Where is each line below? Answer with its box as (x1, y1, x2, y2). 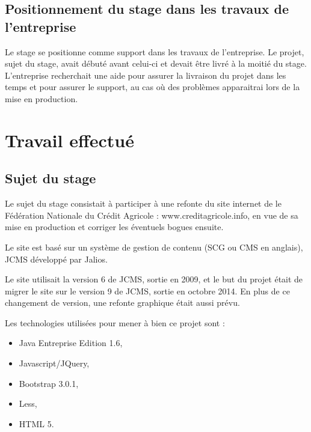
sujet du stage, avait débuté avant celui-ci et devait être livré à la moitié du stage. (5, 57, 307, 70)
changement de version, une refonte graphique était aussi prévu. (5, 296, 240, 309)
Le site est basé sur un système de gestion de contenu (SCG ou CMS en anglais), (5, 240, 303, 253)
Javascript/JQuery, (19, 357, 90, 370)
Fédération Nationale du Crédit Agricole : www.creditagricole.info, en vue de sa (5, 208, 298, 221)
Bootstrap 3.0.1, (19, 377, 79, 389)
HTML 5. (19, 417, 54, 430)
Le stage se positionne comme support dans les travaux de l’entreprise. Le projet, (5, 45, 304, 58)
